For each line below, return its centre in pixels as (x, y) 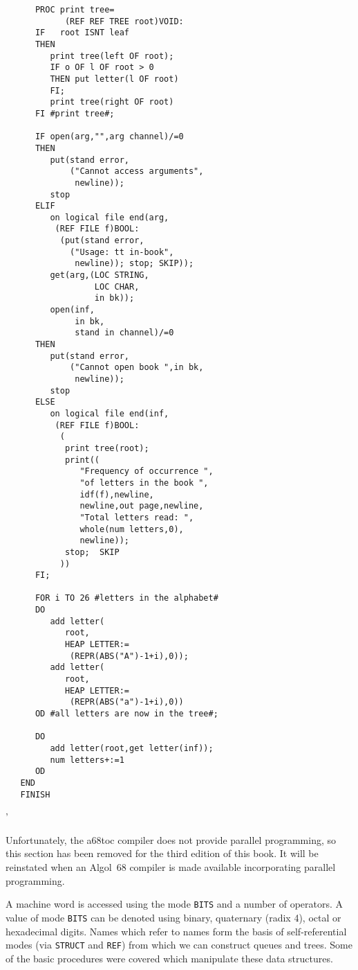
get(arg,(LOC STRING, (100, 275)
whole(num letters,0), (132, 529)
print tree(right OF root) (112, 102)
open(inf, (72, 310)
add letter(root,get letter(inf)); (132, 748)
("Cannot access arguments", (137, 171)
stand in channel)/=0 (124, 333)
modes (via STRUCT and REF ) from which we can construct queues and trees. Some (179, 945)
